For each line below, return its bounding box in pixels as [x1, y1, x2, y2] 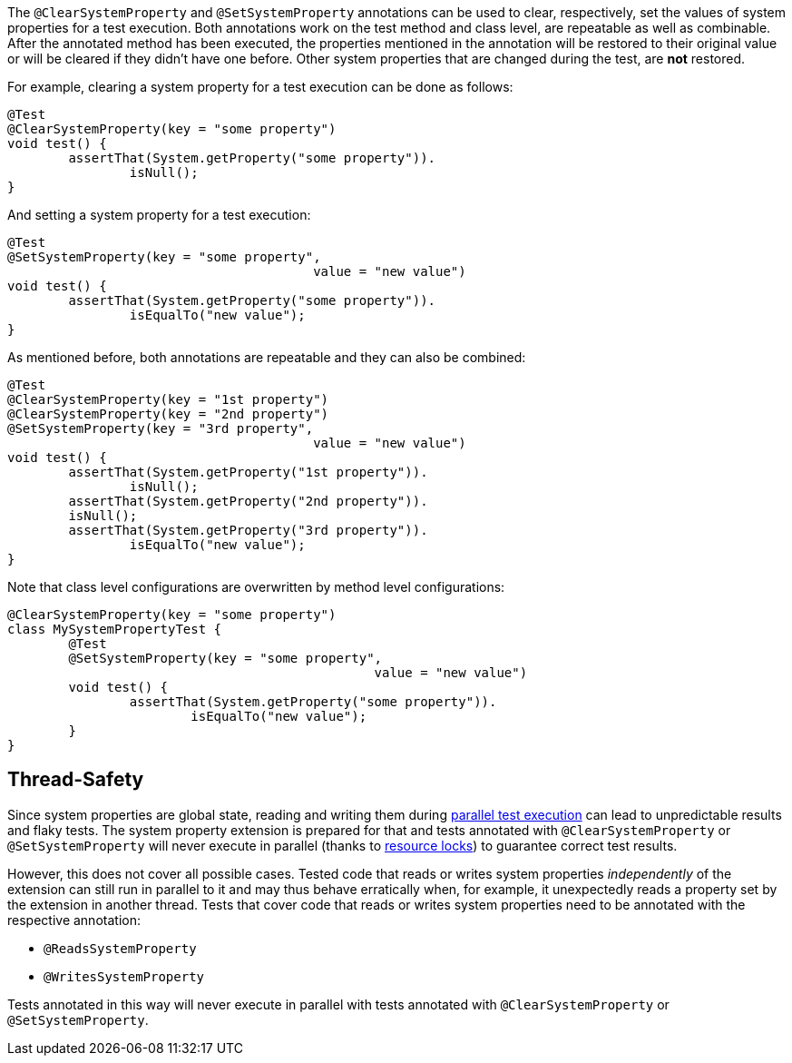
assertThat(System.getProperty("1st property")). [68, 465, 428, 479]
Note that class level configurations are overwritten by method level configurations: [7, 579, 505, 595]
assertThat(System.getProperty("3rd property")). [68, 523, 428, 537]
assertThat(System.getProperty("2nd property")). [68, 494, 428, 508]
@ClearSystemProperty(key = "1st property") [7, 392, 329, 407]
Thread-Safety [7, 768, 144, 792]
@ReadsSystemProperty [44, 940, 197, 956]
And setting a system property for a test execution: [7, 207, 311, 222]
